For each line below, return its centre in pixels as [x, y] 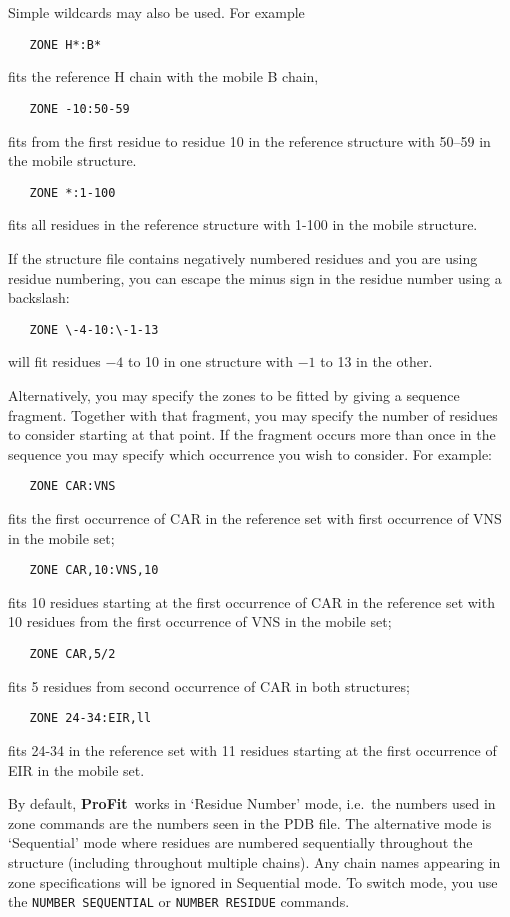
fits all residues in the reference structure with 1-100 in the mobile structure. [243, 224]
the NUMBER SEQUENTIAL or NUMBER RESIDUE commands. [179, 901]
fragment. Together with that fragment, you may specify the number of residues [253, 414]
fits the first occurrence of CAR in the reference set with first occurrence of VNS [255, 518]
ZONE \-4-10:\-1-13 [94, 329]
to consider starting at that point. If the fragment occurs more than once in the [252, 434]
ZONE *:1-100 [72, 192]
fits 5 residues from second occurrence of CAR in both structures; [209, 685]
